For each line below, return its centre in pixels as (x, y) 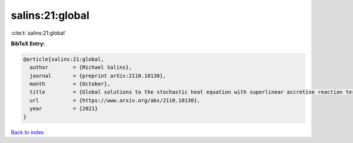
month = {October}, (70, 84)
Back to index (27, 132)
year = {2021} (64, 109)
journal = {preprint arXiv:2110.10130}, (98, 76)
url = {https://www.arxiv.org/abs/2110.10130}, (115, 100)
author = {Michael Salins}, (81, 67)
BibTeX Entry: (28, 44)
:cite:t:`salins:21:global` (39, 33)
